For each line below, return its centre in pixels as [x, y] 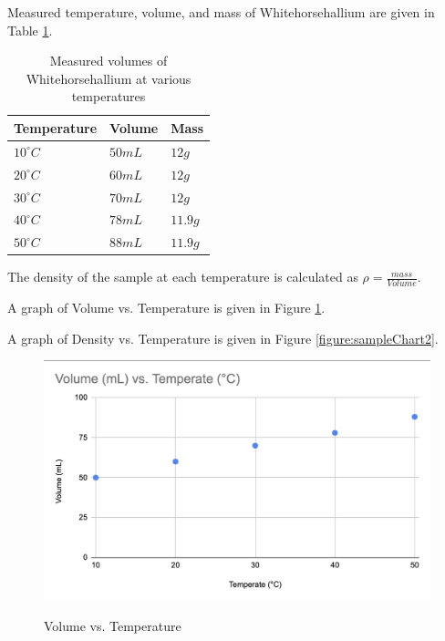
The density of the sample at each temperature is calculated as [183, 277]
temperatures [109, 96]
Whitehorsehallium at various [109, 78]
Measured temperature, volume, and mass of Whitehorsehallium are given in [221, 12]
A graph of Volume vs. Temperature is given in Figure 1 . [166, 308]
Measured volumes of [109, 61]
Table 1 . [30, 30]
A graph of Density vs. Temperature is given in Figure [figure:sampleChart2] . [223, 338]
